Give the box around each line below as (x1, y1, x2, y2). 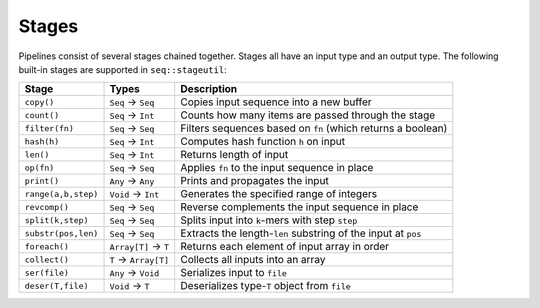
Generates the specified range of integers (180, 187, 378, 201)
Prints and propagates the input (180, 174, 329, 188)
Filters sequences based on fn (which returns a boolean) (180, 121, 448, 135)
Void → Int (109, 187, 160, 201)
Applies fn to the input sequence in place (180, 161, 374, 175)
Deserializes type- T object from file (180, 279, 352, 293)
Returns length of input (180, 148, 289, 162)
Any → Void (109, 266, 160, 280)
